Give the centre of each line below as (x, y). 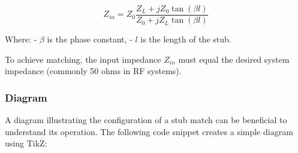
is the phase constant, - (90, 39)
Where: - (21, 39)
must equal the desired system (234, 59)
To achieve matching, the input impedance (83, 59)
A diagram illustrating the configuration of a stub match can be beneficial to (146, 120)
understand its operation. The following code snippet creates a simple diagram (149, 131)
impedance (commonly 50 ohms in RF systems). (93, 71)
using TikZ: (26, 143)
